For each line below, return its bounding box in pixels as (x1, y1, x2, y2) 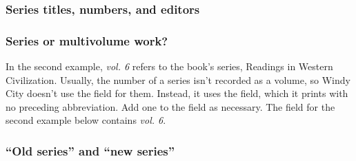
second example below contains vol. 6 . (6, 113, 166, 127)
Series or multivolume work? (6, 32, 168, 49)
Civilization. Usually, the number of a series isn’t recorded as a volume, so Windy (6, 72, 350, 87)
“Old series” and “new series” (6, 142, 175, 159)
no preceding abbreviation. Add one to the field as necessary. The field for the (6, 99, 335, 114)
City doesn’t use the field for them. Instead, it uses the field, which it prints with (6, 86, 348, 100)
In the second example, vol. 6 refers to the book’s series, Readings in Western (6, 59, 333, 74)
